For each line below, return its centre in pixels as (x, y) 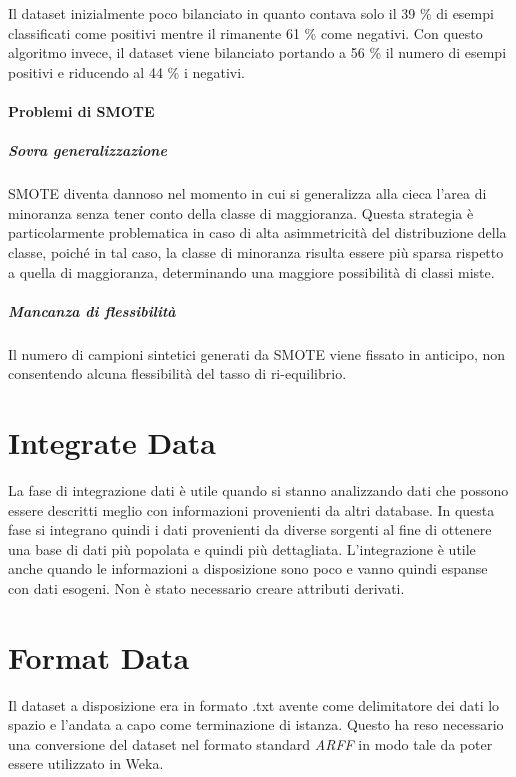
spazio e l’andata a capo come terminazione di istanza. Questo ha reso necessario (256, 724)
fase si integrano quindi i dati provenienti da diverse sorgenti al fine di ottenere (250, 529)
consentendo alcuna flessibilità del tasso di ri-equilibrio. (177, 373)
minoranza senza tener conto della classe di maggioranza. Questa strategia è (241, 212)
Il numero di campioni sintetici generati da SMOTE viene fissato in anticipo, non (257, 353)
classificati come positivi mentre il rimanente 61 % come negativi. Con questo (245, 32)
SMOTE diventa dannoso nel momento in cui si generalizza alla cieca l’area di (247, 193)
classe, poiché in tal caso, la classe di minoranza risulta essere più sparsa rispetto (256, 251)
